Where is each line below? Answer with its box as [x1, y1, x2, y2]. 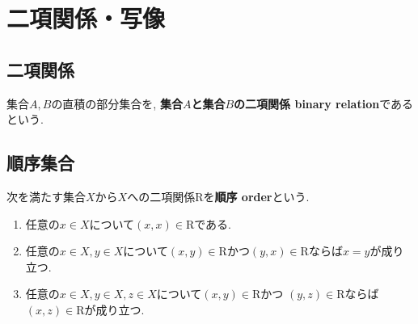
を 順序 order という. [203, 187, 310, 204]
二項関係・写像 [6, 2, 166, 35]
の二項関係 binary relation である [234, 95, 414, 112]
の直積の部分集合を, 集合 [51, 95, 183, 112]
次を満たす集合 [6, 187, 86, 204]
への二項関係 [127, 187, 196, 204]
